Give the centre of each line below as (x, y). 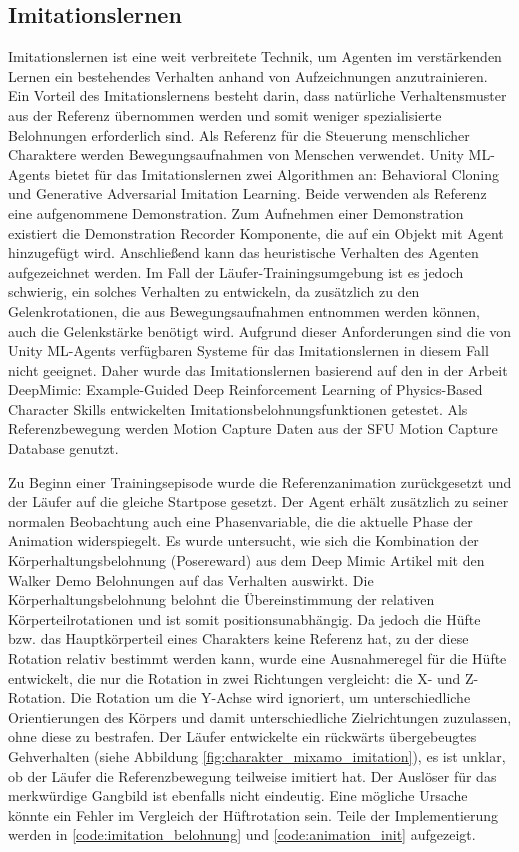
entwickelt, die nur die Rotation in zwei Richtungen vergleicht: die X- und (234, 677)
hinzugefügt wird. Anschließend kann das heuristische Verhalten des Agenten (243, 252)
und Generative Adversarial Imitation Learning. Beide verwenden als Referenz (247, 193)
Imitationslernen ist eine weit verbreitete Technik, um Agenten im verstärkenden (255, 56)
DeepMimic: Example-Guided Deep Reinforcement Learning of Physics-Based (245, 389)
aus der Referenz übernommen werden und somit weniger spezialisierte (225, 114)
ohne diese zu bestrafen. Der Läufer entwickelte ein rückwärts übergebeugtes (242, 736)
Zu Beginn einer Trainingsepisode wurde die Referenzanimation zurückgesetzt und (260, 481)
